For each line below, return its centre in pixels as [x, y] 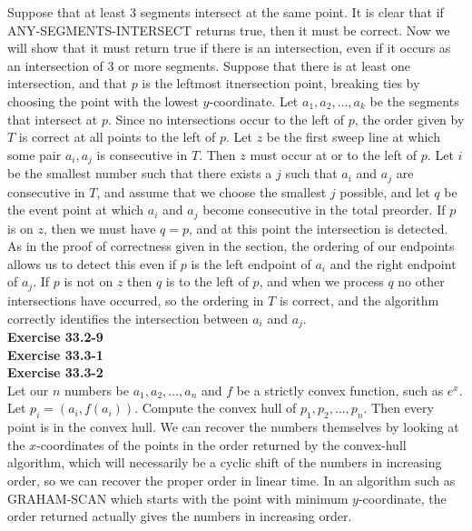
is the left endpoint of [251, 263]
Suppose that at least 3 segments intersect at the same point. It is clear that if [226, 12]
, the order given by [409, 119]
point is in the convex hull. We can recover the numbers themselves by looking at [233, 427]
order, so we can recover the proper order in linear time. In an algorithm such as [231, 480]
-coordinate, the [402, 498]
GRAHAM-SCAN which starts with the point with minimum [178, 498]
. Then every [398, 408]
